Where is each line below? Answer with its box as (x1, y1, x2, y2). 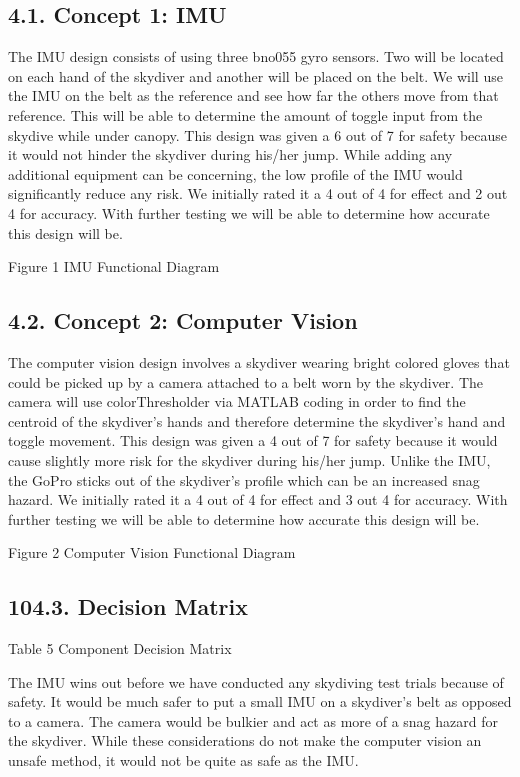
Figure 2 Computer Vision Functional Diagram (8, 542, 296, 563)
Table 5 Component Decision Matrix (8, 638, 232, 659)
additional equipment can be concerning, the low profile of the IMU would (8, 163, 463, 184)
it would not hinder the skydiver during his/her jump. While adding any (8, 144, 453, 165)
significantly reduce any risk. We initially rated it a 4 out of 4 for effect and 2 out (8, 183, 508, 204)
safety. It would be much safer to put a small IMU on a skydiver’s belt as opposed (8, 691, 512, 712)
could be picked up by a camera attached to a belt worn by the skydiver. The (8, 371, 484, 392)
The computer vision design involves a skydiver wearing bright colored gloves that (8, 351, 510, 372)
